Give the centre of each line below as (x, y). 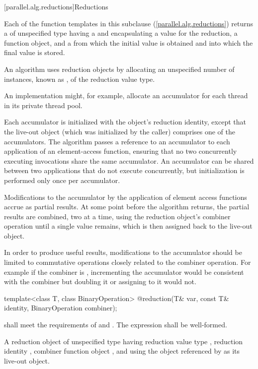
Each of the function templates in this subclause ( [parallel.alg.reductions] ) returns (129, 23)
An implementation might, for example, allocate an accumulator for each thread (126, 95)
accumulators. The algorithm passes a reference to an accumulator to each (117, 141)
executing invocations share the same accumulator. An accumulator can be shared (129, 160)
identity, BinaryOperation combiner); (61, 308)
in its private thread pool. (43, 105)
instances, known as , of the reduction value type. (80, 79)
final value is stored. (35, 52)
